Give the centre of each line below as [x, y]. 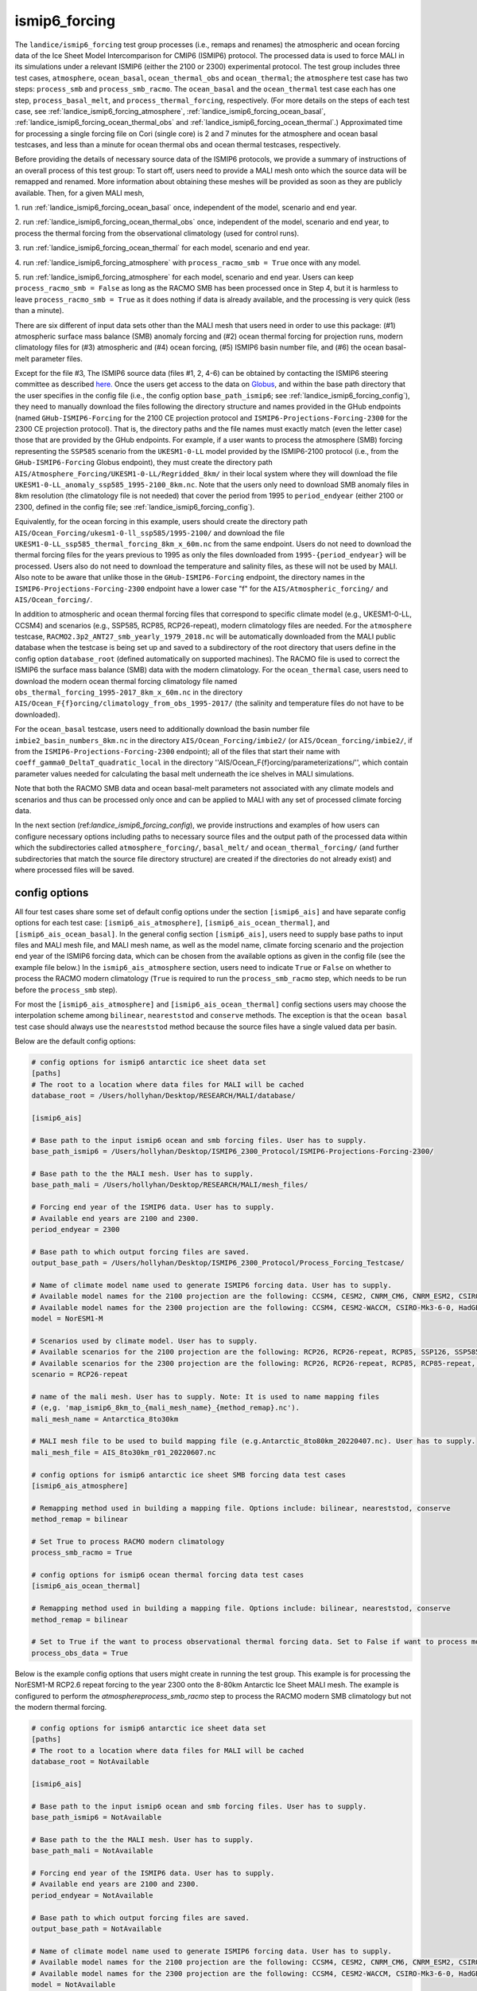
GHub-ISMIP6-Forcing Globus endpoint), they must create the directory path [144, 463]
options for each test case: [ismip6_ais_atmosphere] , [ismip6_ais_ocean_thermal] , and [172, 923]
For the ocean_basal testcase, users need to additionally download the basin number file [162, 730]
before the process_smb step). [66, 990]
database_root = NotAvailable [90, 1762]
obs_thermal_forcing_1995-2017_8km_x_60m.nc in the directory [128, 692]
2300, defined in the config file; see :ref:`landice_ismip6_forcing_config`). [135, 507]
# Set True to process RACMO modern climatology [128, 1541]
